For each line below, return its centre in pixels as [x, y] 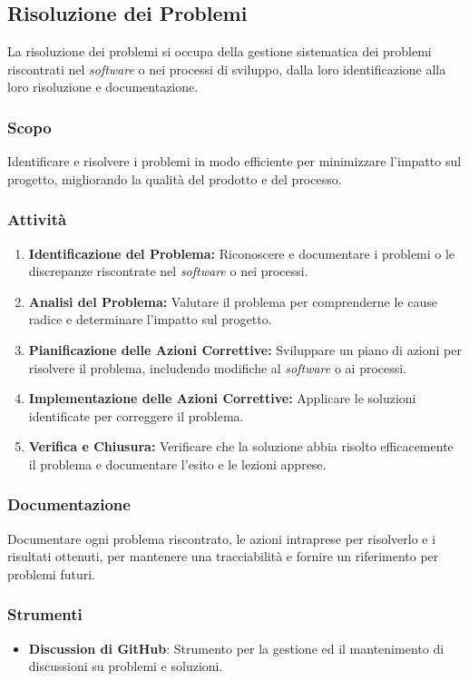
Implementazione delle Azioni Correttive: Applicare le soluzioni [222, 398]
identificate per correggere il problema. [136, 415]
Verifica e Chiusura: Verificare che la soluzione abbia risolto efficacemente [241, 446]
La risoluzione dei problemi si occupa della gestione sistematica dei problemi [220, 51]
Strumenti [45, 614]
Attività [37, 219]
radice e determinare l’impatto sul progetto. [150, 319]
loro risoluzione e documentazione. [103, 87]
